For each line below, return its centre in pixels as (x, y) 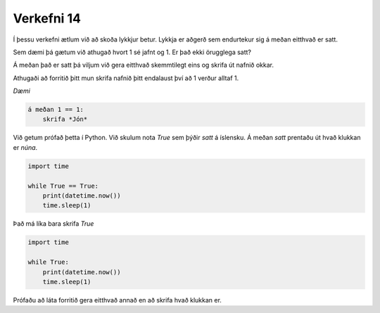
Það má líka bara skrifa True (53, 224)
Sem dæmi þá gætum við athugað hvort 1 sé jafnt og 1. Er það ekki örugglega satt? (132, 52)
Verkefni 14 (47, 18)
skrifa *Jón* (65, 119)
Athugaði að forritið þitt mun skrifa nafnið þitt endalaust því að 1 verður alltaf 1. (126, 78)
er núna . (25, 147)
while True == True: (63, 186)
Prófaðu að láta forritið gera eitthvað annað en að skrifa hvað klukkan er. (117, 300)
